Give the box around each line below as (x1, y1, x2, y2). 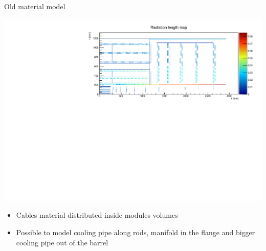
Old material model (4, 1, 65, 11)
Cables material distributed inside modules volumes (16, 210, 178, 220)
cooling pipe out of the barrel (16, 237, 108, 247)
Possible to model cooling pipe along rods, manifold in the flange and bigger (16, 226, 255, 237)
